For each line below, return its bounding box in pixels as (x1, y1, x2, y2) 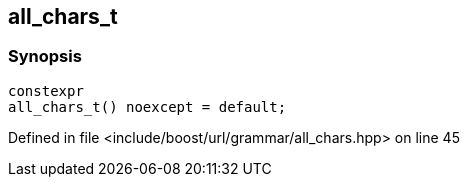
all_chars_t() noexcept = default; (8, 98, 287, 115)
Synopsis (8, 46, 82, 67)
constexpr (8, 82, 84, 99)
